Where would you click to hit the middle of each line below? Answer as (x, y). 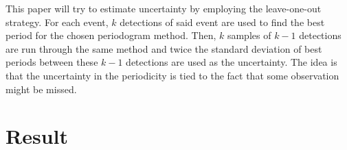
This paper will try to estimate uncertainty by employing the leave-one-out (164, 8)
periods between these (52, 62)
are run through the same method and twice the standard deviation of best (164, 48)
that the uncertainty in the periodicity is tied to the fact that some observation (172, 75)
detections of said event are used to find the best (222, 22)
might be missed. (41, 89)
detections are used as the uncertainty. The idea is (232, 62)
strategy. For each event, (57, 22)
